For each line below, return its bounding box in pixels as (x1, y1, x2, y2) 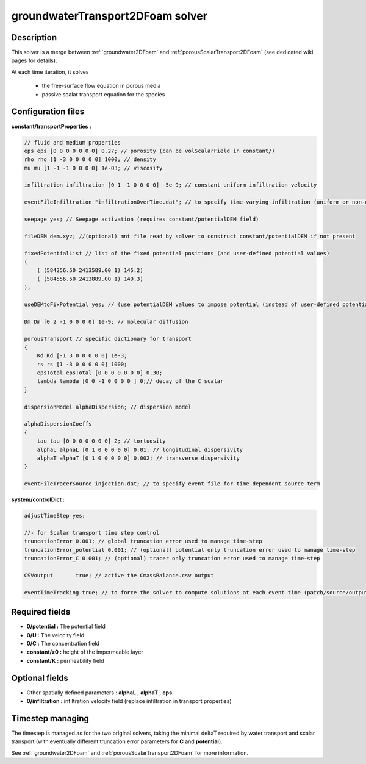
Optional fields (11, 673, 69, 683)
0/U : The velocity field (26, 631, 85, 638)
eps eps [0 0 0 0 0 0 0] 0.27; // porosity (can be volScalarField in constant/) (24, 147, 276, 154)
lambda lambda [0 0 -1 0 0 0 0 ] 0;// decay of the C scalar (37, 378, 224, 385)
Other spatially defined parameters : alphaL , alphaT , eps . (26, 689, 174, 696)
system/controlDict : (11, 496, 65, 503)
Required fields (11, 607, 71, 617)
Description (11, 32, 57, 43)
